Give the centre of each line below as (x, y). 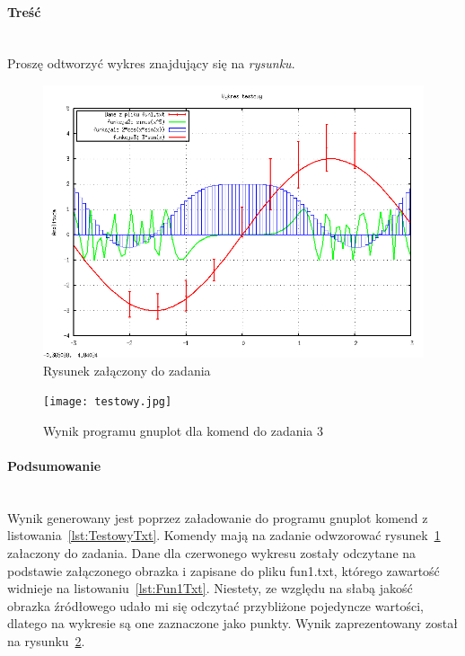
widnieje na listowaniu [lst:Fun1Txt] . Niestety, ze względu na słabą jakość (210, 588)
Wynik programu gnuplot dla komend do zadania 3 (184, 430)
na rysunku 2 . (46, 640)
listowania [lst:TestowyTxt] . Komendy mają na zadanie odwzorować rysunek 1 (224, 535)
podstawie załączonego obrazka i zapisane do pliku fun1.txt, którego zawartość (224, 570)
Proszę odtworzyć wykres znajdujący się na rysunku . (151, 63)
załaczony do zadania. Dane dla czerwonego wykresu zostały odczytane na (212, 553)
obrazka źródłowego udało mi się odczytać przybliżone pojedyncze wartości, (215, 605)
